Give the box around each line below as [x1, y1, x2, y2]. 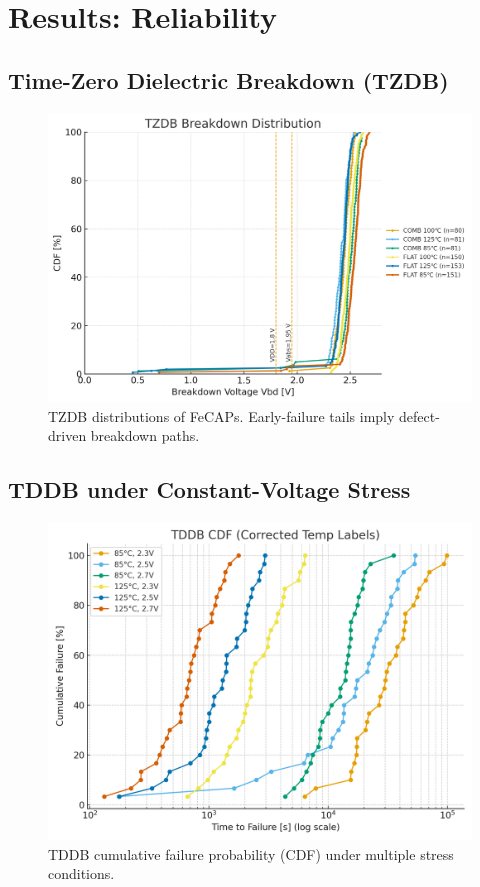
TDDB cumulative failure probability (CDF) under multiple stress [48, 843, 454, 864]
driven [48, 425, 87, 446]
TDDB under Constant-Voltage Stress [8, 474, 411, 505]
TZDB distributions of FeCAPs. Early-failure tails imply [48, 405, 395, 426]
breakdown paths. [90, 425, 200, 446]
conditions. [48, 863, 115, 884]
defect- [399, 405, 440, 426]
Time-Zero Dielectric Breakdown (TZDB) [8, 64, 449, 95]
